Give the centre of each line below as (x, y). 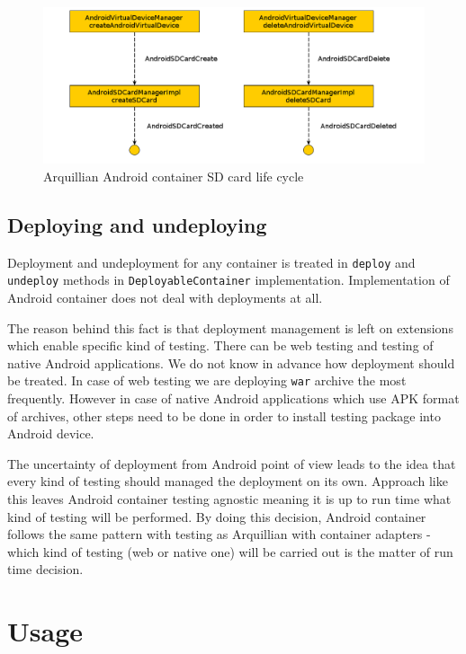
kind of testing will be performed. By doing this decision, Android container (217, 516)
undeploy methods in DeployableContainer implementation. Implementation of (229, 280)
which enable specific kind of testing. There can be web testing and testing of (220, 345)
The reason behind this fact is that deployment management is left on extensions (230, 327)
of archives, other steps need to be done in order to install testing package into (224, 415)
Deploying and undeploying (137, 224)
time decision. (45, 569)
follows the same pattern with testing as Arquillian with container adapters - (219, 534)
